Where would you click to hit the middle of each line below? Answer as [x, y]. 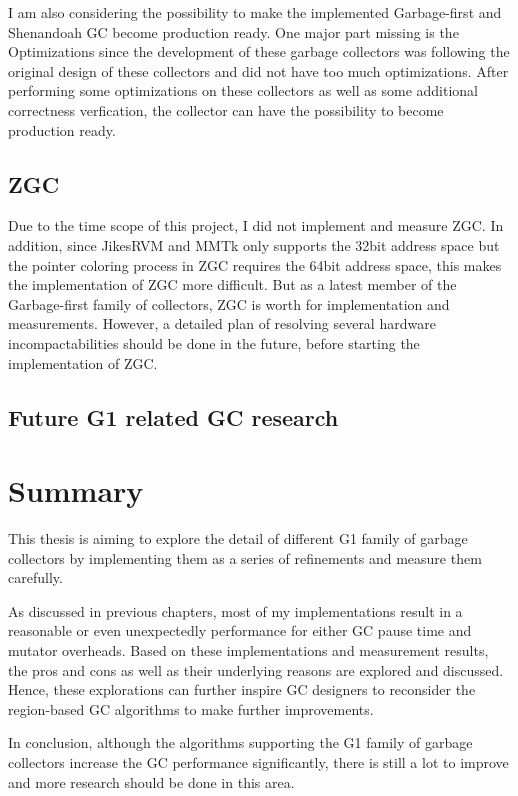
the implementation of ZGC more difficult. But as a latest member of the [232, 284]
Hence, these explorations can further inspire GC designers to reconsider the [242, 689]
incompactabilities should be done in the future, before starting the [214, 342]
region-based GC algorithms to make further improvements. [191, 708]
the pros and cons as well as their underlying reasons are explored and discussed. [256, 669]
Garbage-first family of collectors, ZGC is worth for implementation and [229, 303]
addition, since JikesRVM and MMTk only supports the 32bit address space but [254, 244]
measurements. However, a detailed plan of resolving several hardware [222, 323]
